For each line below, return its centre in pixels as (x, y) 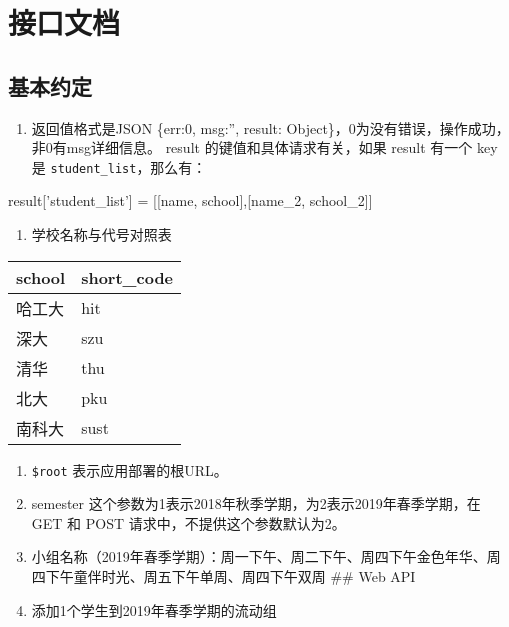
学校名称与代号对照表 (101, 234)
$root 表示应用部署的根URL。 (129, 469)
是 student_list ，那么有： (119, 166)
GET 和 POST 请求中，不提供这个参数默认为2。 (188, 522)
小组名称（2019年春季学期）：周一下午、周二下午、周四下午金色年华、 (259, 556)
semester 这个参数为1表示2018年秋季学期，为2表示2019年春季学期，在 (256, 503)
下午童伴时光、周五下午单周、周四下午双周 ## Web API (230, 576)
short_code (127, 277)
